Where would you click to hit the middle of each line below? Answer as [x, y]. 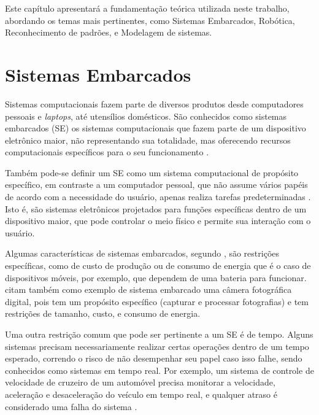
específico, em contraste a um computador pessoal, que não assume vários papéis [156, 184]
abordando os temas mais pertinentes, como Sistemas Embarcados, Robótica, [150, 20]
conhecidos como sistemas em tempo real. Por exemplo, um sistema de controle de [159, 370]
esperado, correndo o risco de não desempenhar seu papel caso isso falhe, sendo [154, 358]
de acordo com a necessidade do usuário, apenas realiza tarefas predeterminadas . [158, 197]
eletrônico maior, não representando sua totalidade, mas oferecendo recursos [148, 140]
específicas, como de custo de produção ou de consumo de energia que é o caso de [158, 266]
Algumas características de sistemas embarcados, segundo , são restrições [142, 253]
